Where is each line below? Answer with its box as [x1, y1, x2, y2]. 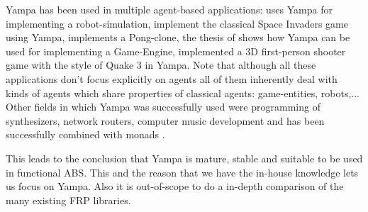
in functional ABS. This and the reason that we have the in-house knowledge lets [6, 164, 359, 179]
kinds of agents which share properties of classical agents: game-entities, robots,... [6, 85, 359, 100]
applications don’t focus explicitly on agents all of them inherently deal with [6, 71, 338, 86]
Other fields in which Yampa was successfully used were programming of [6, 99, 320, 114]
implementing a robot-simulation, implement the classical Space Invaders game [6, 16, 348, 30]
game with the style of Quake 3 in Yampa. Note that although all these [6, 57, 316, 72]
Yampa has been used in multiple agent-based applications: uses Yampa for [6, 2, 333, 16]
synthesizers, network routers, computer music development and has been [6, 113, 325, 128]
